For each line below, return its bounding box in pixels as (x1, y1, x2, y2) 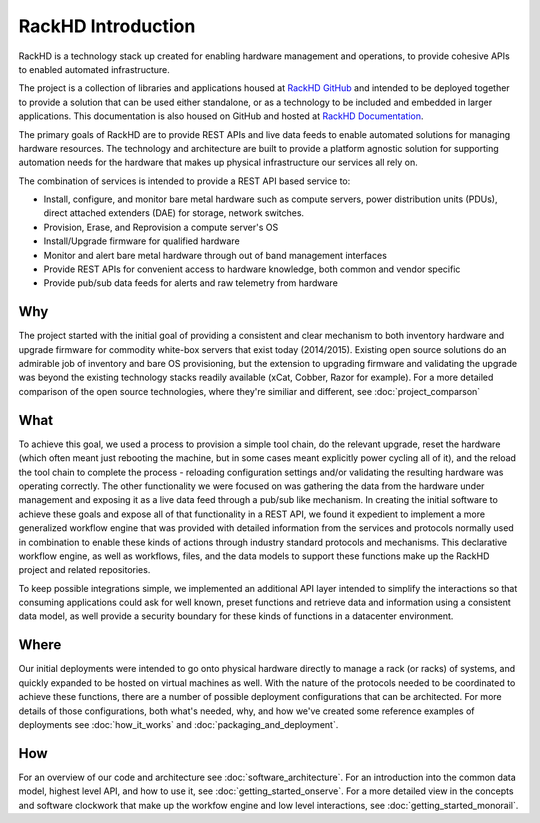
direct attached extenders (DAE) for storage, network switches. (43, 207, 305, 219)
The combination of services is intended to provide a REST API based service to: (18, 175, 351, 187)
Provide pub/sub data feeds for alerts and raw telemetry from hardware (43, 277, 339, 289)
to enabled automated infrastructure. (18, 63, 170, 75)
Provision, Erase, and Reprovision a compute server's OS (43, 221, 279, 233)
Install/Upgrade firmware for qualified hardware (43, 235, 240, 247)
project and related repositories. (18, 564, 151, 576)
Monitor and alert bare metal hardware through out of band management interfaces (43, 249, 387, 261)
